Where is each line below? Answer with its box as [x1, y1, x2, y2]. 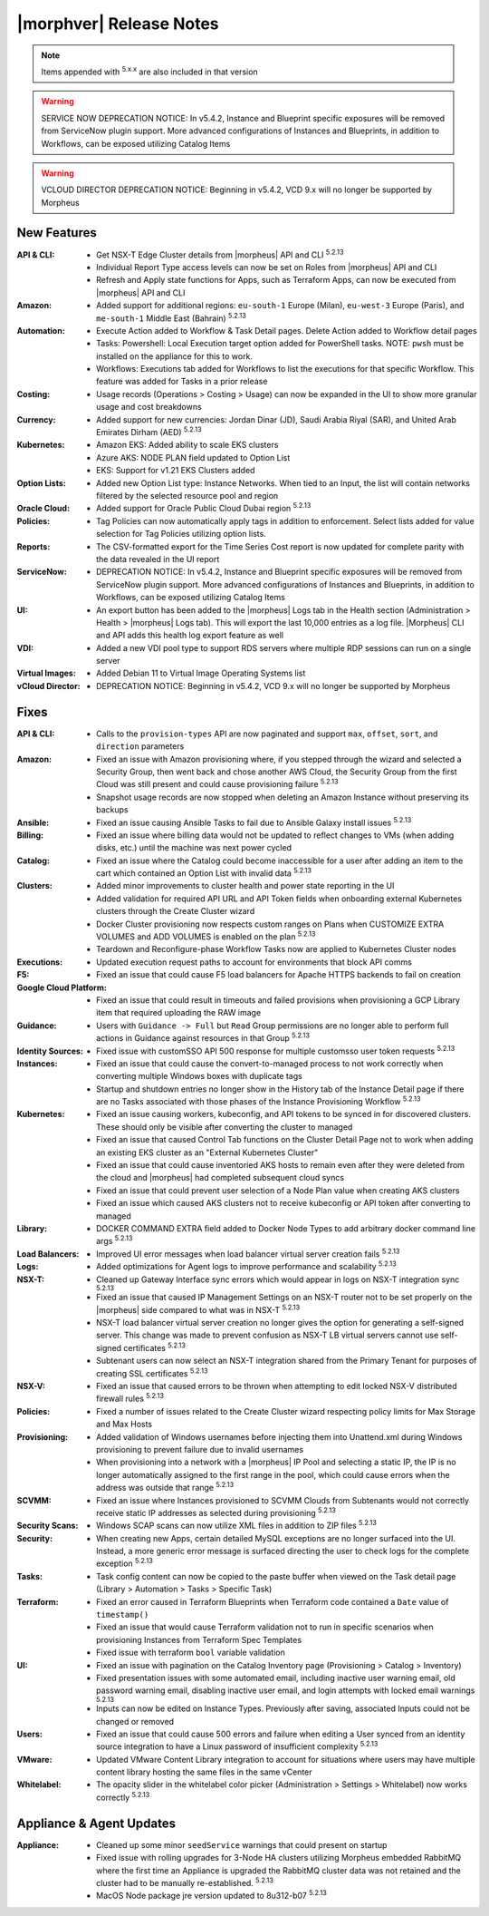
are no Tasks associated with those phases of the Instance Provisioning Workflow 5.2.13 [96, 1094, 421, 1107]
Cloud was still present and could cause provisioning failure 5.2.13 [96, 777, 339, 790]
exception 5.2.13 [96, 1556, 153, 1569]
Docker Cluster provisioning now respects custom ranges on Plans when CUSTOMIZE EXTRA [96, 919, 445, 929]
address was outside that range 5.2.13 [96, 1481, 235, 1493]
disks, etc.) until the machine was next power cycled [96, 842, 292, 853]
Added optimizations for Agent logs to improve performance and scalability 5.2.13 [96, 1260, 398, 1272]
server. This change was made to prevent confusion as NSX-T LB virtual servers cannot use [96, 1329, 439, 1341]
